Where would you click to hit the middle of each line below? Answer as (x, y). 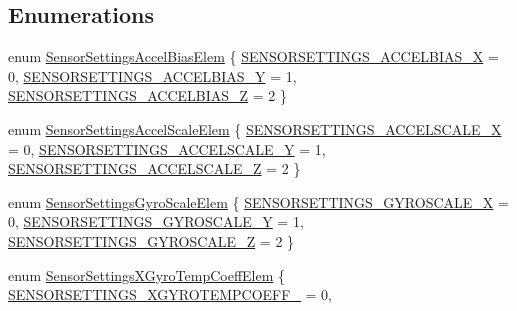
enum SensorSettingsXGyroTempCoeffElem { (147, 274)
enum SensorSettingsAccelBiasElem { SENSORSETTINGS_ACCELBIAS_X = (253, 56)
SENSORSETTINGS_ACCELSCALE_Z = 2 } (154, 168)
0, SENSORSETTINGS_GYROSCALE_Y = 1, (156, 221)
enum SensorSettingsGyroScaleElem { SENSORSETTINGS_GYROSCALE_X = (258, 201)
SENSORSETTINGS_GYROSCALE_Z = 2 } (151, 240)
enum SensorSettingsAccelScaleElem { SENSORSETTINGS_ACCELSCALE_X (255, 128)
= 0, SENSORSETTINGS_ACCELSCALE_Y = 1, (167, 148)
